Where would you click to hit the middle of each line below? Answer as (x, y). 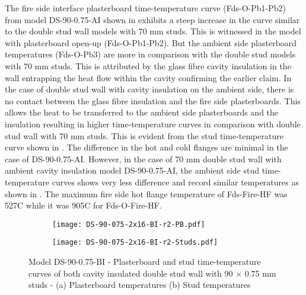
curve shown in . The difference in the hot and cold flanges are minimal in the (146, 147)
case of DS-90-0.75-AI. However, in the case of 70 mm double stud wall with (143, 158)
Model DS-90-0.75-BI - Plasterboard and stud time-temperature (145, 261)
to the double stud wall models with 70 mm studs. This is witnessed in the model (153, 31)
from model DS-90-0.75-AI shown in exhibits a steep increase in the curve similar (152, 19)
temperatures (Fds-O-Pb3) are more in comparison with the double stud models (150, 54)
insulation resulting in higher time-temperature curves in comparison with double (153, 124)
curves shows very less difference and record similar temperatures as (175, 182)
